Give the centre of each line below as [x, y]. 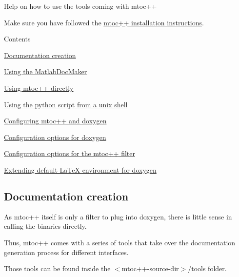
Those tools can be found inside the [57, 268]
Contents [17, 39]
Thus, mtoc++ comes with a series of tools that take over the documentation [120, 242]
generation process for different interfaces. [66, 252]
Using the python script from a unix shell [66, 104]
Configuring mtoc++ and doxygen [55, 121]
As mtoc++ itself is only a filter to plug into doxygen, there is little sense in [118, 216]
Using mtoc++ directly [39, 88]
